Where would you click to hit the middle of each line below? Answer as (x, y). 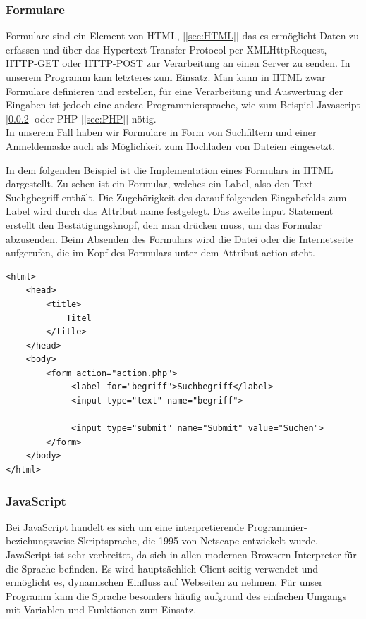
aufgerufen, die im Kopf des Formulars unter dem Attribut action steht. (160, 252)
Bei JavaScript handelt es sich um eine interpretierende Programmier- (157, 526)
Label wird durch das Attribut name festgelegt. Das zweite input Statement (170, 211)
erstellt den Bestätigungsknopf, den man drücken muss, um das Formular (164, 224)
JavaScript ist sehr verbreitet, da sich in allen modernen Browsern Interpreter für (181, 555)
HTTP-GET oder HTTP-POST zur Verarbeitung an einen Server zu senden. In (178, 63)
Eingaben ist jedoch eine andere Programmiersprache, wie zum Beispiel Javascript (183, 105)
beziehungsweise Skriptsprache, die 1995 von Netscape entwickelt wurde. (162, 540)
